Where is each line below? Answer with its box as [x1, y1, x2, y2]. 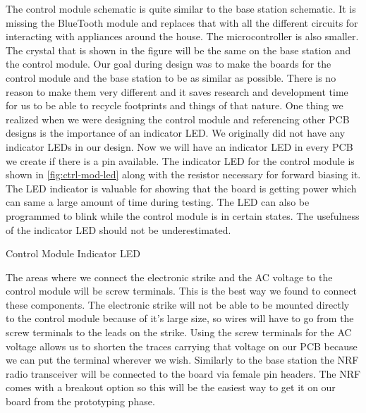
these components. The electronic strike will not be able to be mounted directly [6, 297, 350, 312]
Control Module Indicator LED [6, 246, 140, 261]
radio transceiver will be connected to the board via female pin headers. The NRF [6, 366, 361, 381]
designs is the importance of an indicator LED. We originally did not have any [6, 125, 346, 140]
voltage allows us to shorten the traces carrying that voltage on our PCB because [6, 338, 358, 353]
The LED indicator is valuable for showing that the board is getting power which [6, 180, 357, 195]
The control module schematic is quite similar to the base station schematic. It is [6, 1, 356, 16]
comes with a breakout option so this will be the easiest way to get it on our [6, 380, 336, 395]
